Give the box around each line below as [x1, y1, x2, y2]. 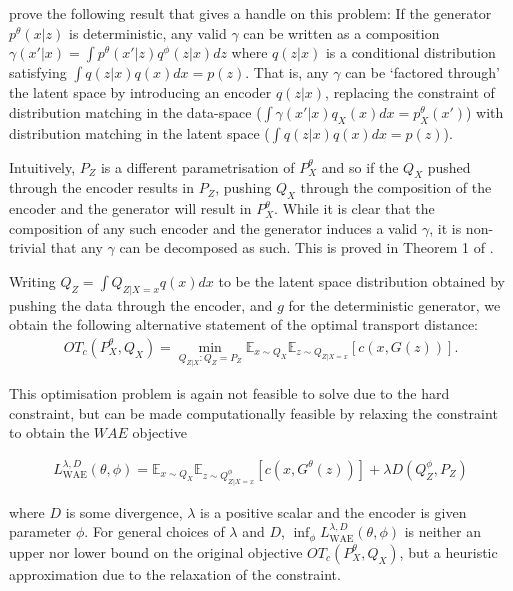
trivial [9, 237, 47, 258]
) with [466, 101, 504, 122]
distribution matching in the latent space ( [9, 122, 270, 143]
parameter [9, 521, 72, 542]
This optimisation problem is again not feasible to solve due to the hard [9, 383, 450, 404]
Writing [9, 270, 56, 291]
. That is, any [245, 62, 329, 83]
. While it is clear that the [274, 198, 435, 219]
